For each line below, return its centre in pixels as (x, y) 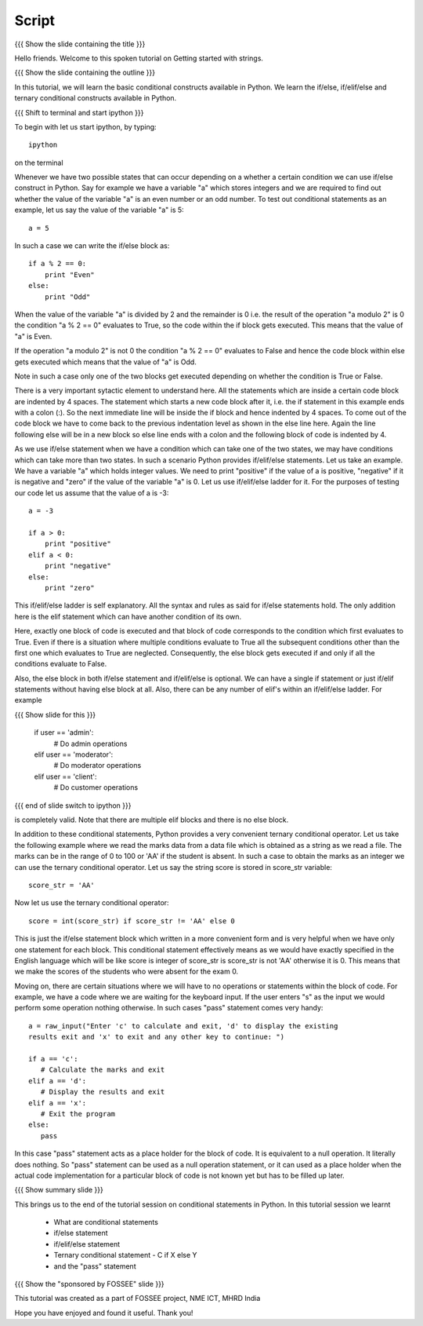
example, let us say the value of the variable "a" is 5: (99, 210)
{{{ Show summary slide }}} (59, 1190)
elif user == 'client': (65, 776)
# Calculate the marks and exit (103, 1070)
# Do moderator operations (98, 765)
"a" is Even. (33, 336)
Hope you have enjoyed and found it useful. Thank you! (104, 1313)
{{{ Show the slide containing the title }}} (80, 44)
